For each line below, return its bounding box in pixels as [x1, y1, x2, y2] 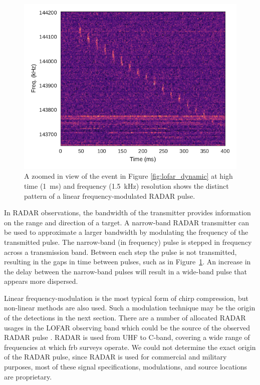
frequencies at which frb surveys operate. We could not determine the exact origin [4, 341, 256, 352]
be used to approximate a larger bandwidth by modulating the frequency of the [4, 227, 248, 237]
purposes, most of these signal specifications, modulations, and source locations [4, 361, 247, 372]
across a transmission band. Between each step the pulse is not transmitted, [4, 246, 237, 257]
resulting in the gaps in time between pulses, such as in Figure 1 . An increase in [4, 256, 251, 267]
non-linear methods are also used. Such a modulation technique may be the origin [4, 302, 255, 313]
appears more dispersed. [4, 276, 78, 286]
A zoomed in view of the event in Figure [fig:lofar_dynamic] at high [24, 171, 233, 181]
